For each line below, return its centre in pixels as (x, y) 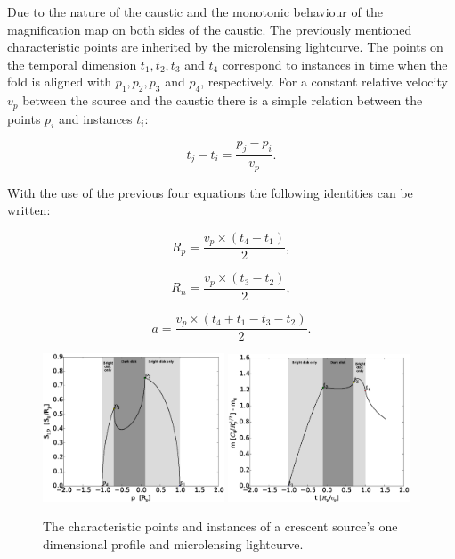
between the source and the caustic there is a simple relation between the (223, 100)
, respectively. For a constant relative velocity (324, 82)
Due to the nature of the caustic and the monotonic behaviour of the (195, 12)
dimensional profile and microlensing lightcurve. (173, 543)
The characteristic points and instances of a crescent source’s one (220, 526)
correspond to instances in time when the (335, 64)
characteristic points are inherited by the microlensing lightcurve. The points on (225, 47)
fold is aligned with (60, 82)
